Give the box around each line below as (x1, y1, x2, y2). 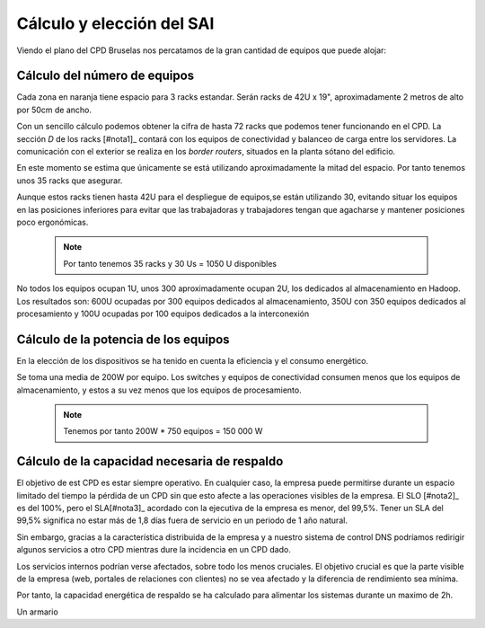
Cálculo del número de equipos (16, 68, 195, 84)
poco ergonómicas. (16, 217, 89, 227)
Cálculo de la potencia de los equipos (16, 332, 230, 347)
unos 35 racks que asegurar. (16, 175, 123, 186)
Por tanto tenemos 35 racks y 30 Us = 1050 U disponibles (63, 258, 278, 269)
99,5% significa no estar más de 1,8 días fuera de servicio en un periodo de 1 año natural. (16, 515, 348, 526)
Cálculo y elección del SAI (16, 13, 215, 33)
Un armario (16, 606, 58, 617)
